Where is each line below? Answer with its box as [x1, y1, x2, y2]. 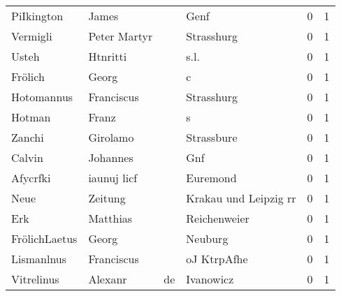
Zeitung [88, 190, 126, 206]
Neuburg [186, 230, 228, 246]
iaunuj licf [88, 170, 138, 186]
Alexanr [88, 271, 127, 287]
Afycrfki [11, 170, 51, 186]
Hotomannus [11, 89, 73, 105]
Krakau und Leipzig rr [186, 190, 296, 206]
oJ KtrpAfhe [186, 251, 248, 267]
